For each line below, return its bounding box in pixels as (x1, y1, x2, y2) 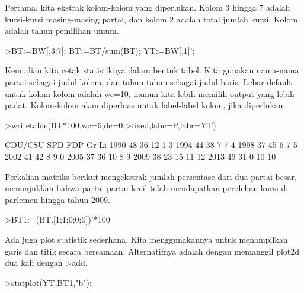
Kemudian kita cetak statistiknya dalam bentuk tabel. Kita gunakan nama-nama (5, 64, 299, 76)
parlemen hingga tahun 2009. (5, 193, 110, 205)
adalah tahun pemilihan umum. (5, 24, 119, 37)
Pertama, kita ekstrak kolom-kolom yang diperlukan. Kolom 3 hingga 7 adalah (5, 1, 290, 13)
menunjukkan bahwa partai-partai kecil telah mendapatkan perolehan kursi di (5, 182, 289, 194)
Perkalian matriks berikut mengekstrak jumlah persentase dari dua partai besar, (5, 170, 297, 182)
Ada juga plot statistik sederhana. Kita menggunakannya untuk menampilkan (5, 233, 288, 245)
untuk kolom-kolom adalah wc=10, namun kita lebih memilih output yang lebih (5, 87, 295, 99)
